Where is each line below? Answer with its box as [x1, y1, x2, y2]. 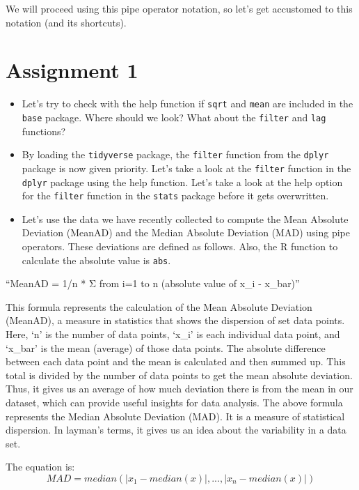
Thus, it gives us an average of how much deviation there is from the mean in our [6, 381, 353, 396]
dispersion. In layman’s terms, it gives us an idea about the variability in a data [6, 422, 346, 437]
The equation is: [6, 459, 75, 474]
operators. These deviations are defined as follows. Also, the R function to [22, 239, 338, 254]
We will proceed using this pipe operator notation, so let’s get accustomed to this [6, 1, 353, 15]
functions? [22, 123, 66, 138]
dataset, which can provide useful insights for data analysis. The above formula [6, 395, 343, 410]
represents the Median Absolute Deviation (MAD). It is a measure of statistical [6, 408, 345, 423]
